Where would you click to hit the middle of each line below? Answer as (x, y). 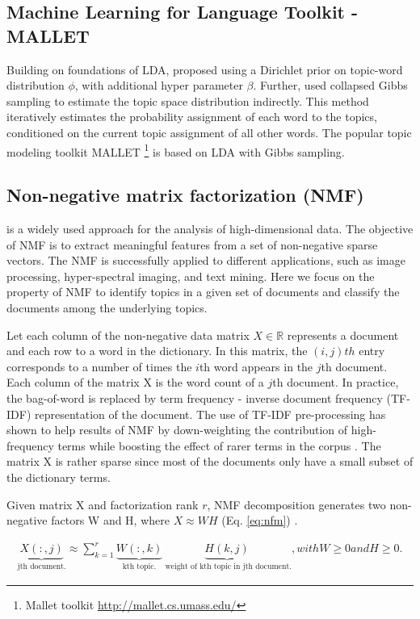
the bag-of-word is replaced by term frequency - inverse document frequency (195, 397)
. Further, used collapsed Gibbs (330, 85)
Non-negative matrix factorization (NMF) (185, 195)
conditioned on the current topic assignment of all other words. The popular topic (209, 132)
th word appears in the (256, 366)
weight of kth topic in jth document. (228, 567)
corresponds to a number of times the (99, 366)
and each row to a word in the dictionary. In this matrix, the (157, 351)
